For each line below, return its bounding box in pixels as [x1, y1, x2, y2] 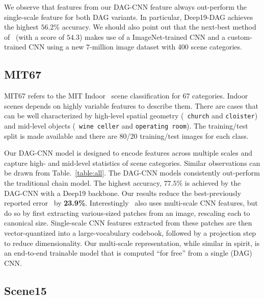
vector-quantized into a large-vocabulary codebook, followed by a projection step [4, 228, 256, 238]
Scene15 [4, 282, 47, 298]
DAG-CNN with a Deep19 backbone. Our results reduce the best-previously [4, 187, 241, 198]
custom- [227, 31, 252, 42]
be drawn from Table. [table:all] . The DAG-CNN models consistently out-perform [4, 167, 260, 178]
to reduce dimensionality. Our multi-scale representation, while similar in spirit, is [4, 237, 260, 248]
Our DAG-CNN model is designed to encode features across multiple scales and [4, 147, 253, 158]
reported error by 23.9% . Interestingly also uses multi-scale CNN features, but [4, 197, 258, 208]
